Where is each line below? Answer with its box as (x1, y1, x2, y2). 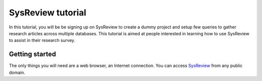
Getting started (9, 50, 56, 58)
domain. (9, 69, 25, 75)
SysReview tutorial (9, 7, 86, 18)
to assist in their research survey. (9, 38, 75, 43)
